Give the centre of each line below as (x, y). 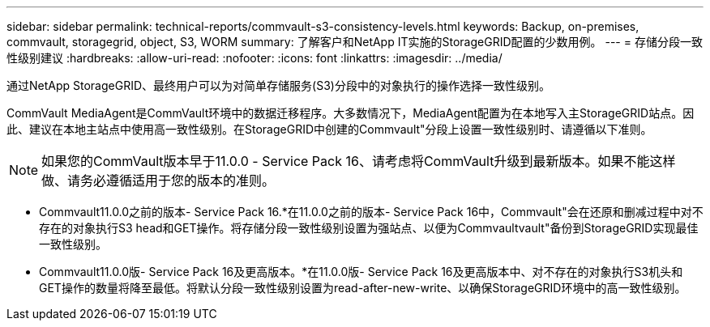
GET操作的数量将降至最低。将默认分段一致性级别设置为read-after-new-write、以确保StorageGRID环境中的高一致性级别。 (363, 288)
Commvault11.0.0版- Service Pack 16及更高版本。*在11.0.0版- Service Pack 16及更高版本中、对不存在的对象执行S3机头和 (361, 272)
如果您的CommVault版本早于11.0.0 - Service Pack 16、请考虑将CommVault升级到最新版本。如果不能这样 (359, 161)
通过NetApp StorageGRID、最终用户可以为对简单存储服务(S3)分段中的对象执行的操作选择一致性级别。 (278, 85)
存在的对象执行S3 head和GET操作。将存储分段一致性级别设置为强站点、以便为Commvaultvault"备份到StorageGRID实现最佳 (369, 228)
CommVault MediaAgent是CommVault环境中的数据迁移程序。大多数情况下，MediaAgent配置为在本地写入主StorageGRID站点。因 (351, 113)
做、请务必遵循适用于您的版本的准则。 (158, 180)
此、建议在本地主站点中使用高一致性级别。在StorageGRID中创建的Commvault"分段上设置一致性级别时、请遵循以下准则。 (329, 129)
